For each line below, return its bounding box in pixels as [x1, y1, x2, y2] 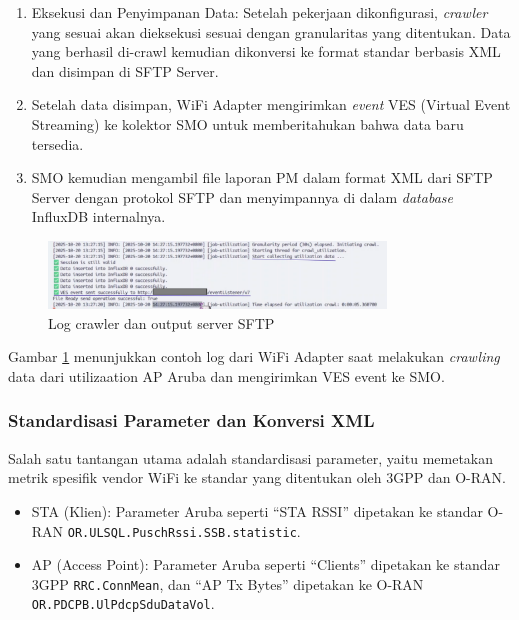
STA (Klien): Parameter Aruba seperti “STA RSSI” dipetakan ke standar [31, 500, 483, 521]
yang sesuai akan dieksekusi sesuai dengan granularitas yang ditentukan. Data [31, 21, 511, 42]
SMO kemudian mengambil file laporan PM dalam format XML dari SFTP [31, 167, 493, 188]
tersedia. [31, 133, 84, 154]
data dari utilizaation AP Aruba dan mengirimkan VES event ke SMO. [8, 365, 445, 386]
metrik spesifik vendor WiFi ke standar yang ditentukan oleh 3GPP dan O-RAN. [8, 467, 506, 488]
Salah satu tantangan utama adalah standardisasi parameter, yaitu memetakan [8, 447, 494, 468]
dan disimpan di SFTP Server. [31, 60, 219, 81]
